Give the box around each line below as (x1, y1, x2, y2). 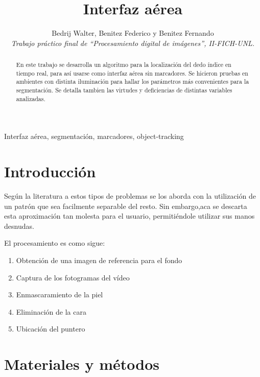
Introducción (4, 161, 96, 182)
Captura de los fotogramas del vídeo (16, 272, 130, 282)
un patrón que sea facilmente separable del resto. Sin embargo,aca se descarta (4, 200, 247, 211)
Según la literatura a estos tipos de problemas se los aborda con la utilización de (4, 191, 256, 201)
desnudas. (4, 220, 34, 231)
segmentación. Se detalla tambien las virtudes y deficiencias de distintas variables (16, 86, 232, 95)
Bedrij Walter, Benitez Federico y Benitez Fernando (52, 28, 214, 38)
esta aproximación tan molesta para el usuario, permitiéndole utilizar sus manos (4, 210, 255, 221)
